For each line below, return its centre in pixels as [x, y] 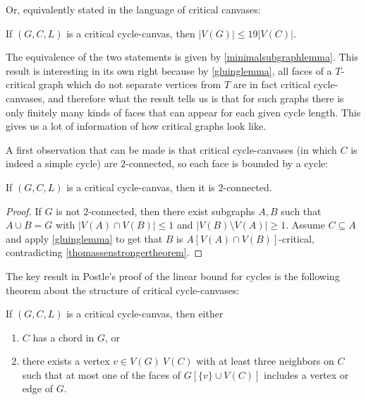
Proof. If [24, 211]
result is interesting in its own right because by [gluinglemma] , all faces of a [169, 70]
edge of [37, 388]
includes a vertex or [306, 374]
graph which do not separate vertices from [130, 84]
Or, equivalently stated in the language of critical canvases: [133, 9]
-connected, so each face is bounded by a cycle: [227, 163]
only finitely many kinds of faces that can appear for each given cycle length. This [183, 112]
